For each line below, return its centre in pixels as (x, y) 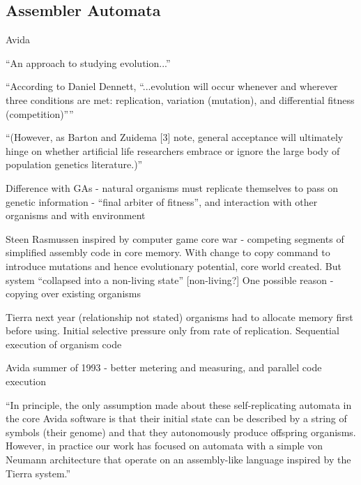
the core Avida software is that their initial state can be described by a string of (176, 418)
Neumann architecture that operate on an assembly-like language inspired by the (178, 460)
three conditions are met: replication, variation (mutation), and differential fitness (180, 99)
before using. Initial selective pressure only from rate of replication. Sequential (172, 330)
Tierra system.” (38, 473)
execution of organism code (64, 344)
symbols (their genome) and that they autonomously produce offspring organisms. (181, 432)
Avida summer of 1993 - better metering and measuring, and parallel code (164, 367)
